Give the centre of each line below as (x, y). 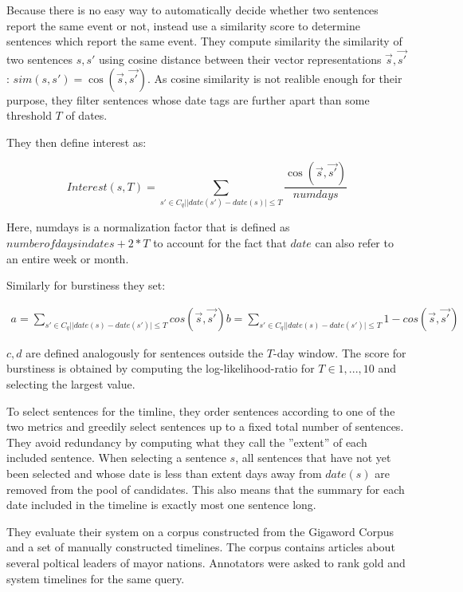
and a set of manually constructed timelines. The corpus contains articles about (201, 547)
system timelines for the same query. (96, 578)
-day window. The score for (339, 352)
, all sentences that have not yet (313, 458)
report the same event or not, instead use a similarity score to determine (183, 25)
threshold (29, 115)
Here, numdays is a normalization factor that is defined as (148, 227)
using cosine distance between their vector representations (240, 59)
